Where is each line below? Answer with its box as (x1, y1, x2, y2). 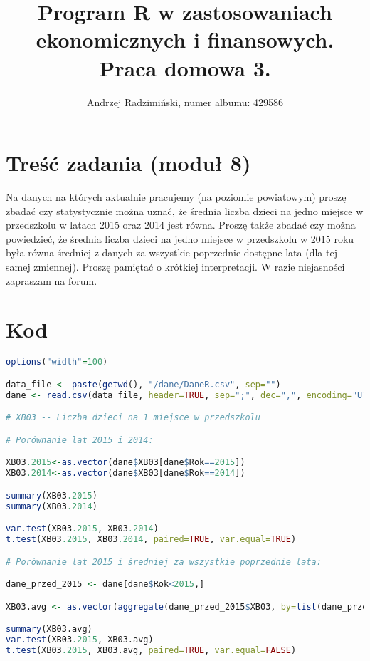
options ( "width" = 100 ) (6, 357, 108, 368)
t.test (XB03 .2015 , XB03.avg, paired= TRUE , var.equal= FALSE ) (6, 645, 297, 655)
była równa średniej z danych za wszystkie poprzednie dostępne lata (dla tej (6, 245, 337, 260)
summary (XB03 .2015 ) (6, 490, 97, 501)
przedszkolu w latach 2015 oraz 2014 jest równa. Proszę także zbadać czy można (6, 217, 356, 232)
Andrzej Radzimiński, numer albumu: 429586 (86, 94, 284, 109)
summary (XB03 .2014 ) (6, 501, 97, 511)
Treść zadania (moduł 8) (6, 148, 251, 177)
